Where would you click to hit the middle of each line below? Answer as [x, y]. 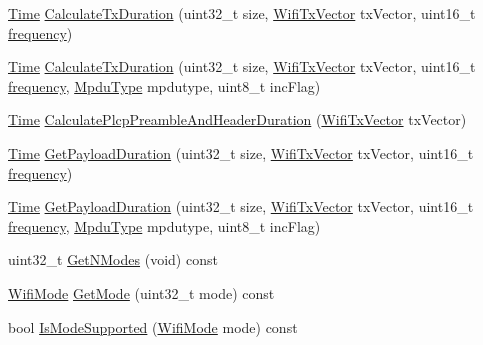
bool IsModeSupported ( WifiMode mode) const [153, 326]
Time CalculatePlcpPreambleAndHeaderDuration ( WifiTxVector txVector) [237, 119]
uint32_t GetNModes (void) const [113, 259]
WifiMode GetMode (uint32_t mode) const [141, 292]
